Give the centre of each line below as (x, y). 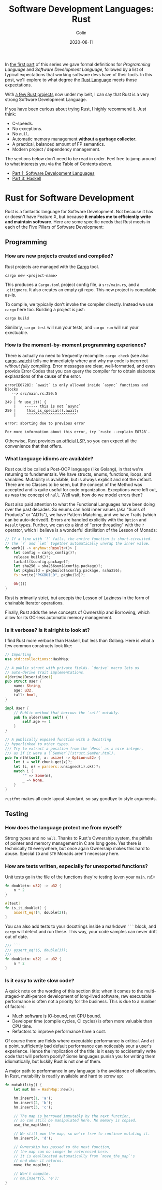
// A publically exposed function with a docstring (58, 740)
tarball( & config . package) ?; (42, 562)
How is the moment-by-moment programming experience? (76, 345)
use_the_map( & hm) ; (32, 1125)
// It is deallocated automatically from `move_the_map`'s (74, 1156)
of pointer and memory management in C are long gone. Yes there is (73, 843)
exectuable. (17, 332)
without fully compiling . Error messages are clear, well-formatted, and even (80, 366)
